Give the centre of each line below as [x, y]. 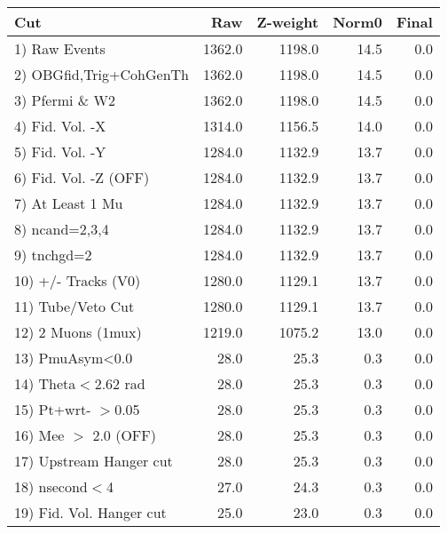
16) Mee [39, 435]
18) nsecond [51, 486]
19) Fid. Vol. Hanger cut [90, 512]
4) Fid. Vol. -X [60, 126]
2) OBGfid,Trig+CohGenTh [102, 74]
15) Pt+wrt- [53, 409]
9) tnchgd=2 [53, 255]
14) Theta [45, 383]
